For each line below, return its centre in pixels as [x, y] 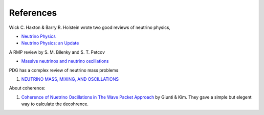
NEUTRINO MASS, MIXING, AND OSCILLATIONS [70, 79]
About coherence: [27, 88]
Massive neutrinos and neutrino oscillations [65, 61]
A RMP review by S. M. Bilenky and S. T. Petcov [57, 52]
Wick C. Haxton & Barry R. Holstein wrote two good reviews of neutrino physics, [90, 27]
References [33, 13]
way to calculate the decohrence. [55, 104]
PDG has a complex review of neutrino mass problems [64, 70]
